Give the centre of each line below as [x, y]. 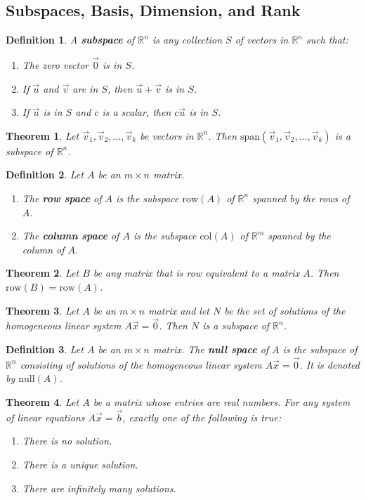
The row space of [62, 198]
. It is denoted [329, 364]
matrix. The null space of [211, 349]
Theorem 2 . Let [43, 273]
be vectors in [167, 135]
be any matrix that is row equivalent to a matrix [196, 273]
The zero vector [55, 65]
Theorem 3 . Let [43, 310]
